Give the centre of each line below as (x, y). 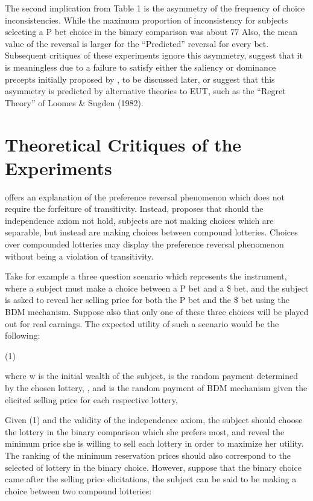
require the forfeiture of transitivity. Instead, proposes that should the (134, 209)
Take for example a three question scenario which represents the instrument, (146, 276)
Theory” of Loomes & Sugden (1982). (74, 102)
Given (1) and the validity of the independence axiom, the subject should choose (154, 420)
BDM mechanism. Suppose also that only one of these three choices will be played (157, 311)
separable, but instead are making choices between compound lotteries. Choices (151, 232)
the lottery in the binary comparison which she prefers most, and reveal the (145, 431)
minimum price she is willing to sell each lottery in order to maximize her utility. (154, 443)
